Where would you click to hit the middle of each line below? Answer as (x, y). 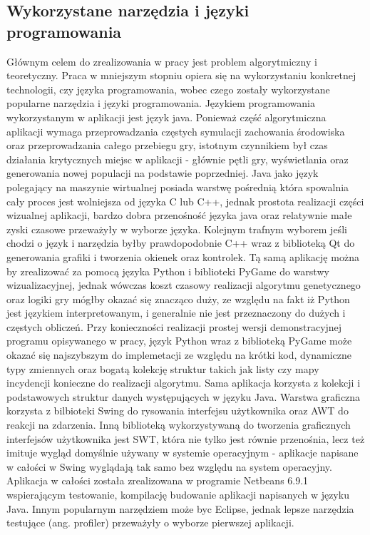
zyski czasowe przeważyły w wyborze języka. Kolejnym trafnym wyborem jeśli (177, 229)
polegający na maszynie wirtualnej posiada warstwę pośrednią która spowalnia (178, 187)
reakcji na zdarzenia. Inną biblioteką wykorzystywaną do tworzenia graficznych (179, 425)
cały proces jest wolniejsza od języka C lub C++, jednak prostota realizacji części (185, 201)
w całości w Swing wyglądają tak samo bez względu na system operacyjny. (169, 466)
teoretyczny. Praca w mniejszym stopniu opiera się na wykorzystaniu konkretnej (181, 75)
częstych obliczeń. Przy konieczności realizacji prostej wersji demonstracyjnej (174, 326)
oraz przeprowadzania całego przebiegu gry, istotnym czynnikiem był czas (167, 145)
